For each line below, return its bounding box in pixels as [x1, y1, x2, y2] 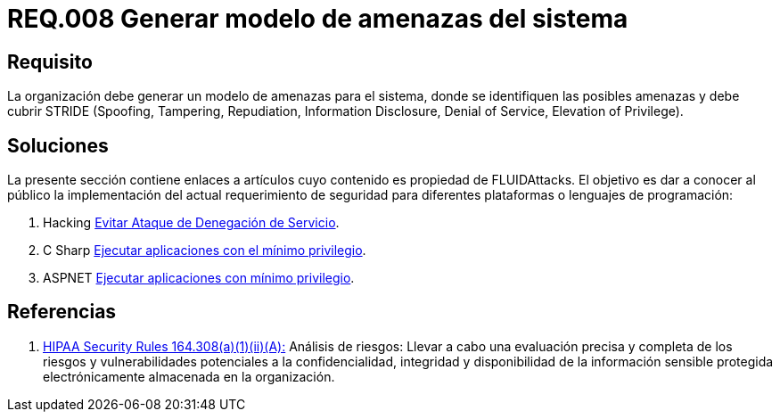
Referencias [7, 300, 117, 324]
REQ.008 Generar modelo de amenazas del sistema [7, 4, 628, 34]
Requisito [7, 50, 93, 73]
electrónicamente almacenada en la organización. [43, 368, 335, 384]
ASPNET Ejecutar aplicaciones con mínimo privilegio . [43, 270, 355, 286]
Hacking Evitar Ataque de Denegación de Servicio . [43, 215, 340, 231]
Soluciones [7, 134, 109, 157]
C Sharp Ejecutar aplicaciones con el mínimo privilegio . [43, 242, 366, 259]
